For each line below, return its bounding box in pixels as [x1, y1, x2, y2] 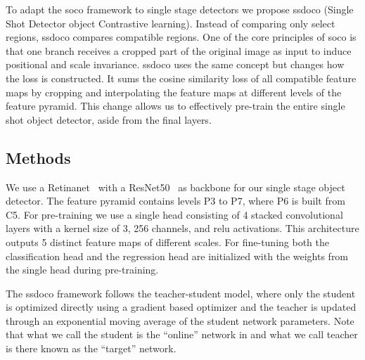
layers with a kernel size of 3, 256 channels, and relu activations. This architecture [6, 221, 359, 236]
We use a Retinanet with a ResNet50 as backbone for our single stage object [6, 179, 345, 194]
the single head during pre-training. [6, 262, 159, 277]
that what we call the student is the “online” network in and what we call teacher [6, 327, 358, 342]
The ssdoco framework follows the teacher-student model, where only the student [6, 285, 356, 300]
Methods [6, 146, 71, 168]
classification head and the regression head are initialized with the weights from [6, 248, 349, 263]
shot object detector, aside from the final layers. [6, 112, 212, 127]
